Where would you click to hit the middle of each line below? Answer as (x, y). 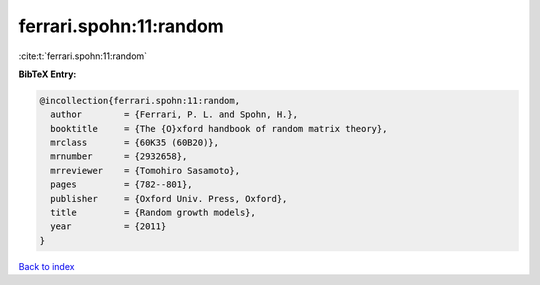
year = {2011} (108, 226)
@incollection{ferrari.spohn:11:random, (139, 100)
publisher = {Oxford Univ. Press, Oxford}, (169, 198)
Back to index (46, 266)
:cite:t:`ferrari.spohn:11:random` (83, 56)
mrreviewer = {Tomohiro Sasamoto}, (145, 170)
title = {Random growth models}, (153, 213)
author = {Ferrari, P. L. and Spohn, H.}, (174, 114)
